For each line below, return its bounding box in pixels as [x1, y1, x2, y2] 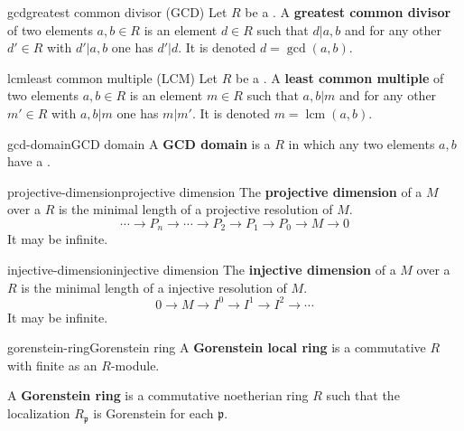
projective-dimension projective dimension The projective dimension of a [7, 182, 422, 201]
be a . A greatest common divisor [245, 3, 451, 21]
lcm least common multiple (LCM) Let [7, 68, 218, 87]
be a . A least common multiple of [235, 68, 444, 87]
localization [7, 404, 70, 423]
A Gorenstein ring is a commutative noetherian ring [7, 386, 309, 405]
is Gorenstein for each [93, 404, 214, 423]
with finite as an [7, 355, 97, 374]
